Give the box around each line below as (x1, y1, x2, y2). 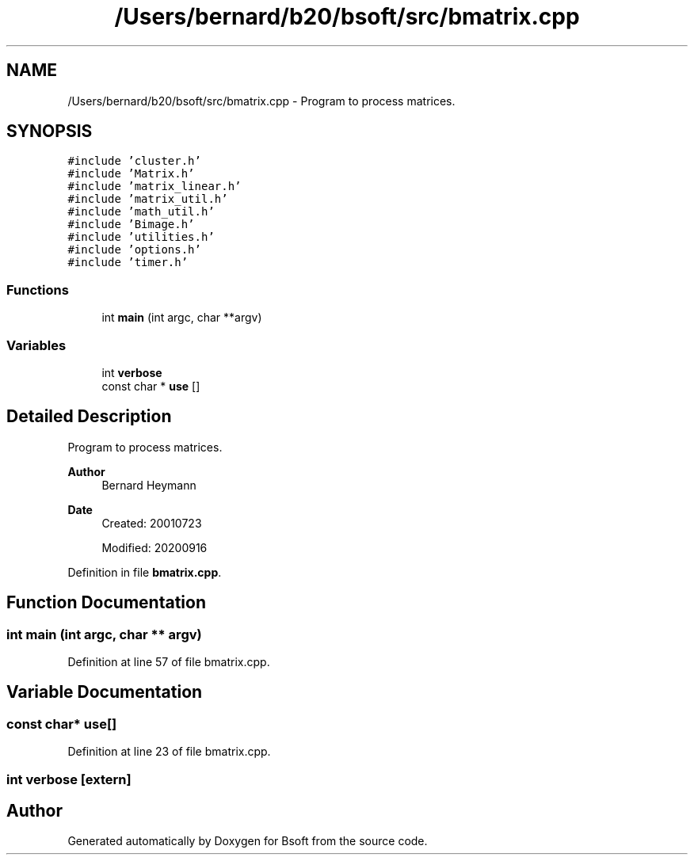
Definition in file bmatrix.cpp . (67, 565, 222, 579)
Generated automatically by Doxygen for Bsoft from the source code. (67, 834, 428, 848)
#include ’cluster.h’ (67, 154, 201, 168)
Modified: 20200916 (101, 540, 208, 554)
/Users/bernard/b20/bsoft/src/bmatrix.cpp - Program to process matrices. (67, 93, 456, 108)
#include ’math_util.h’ (67, 205, 215, 219)
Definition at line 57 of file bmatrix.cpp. (67, 655, 270, 669)
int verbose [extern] (6, 771, 132, 787)
